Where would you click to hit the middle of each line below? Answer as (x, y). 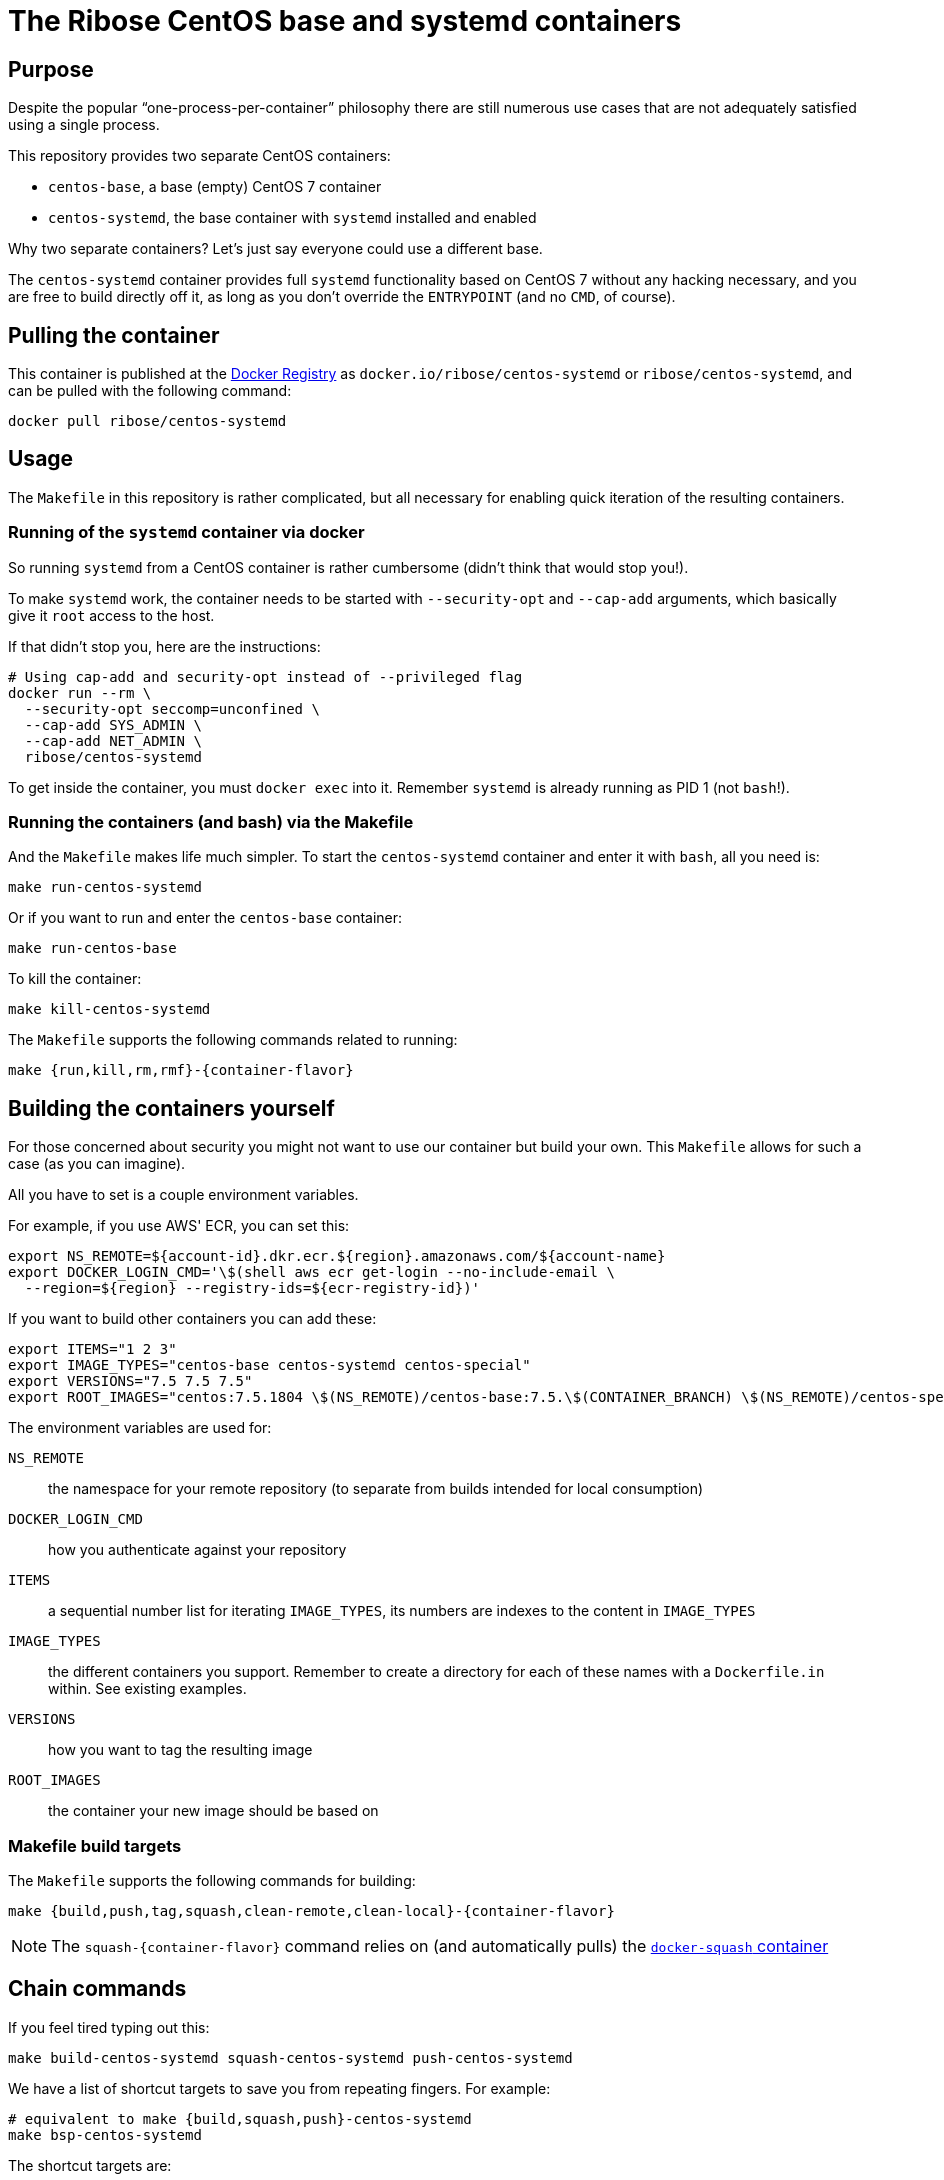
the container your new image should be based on (213, 1811)
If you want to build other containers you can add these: (192, 1319)
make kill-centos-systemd (109, 1009)
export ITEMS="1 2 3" (92, 1349)
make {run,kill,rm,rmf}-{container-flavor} (181, 1070)
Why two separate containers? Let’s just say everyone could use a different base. (275, 249)
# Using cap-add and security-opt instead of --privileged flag (265, 676)
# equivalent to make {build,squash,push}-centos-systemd (240, 2118)
